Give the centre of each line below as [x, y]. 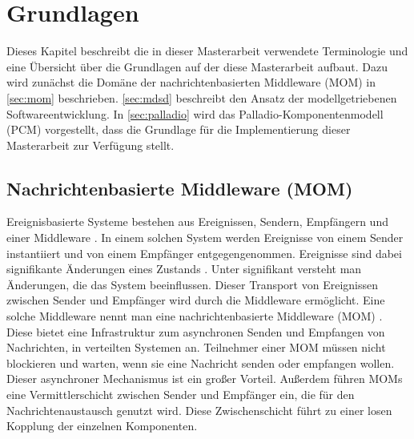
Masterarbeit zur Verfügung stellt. [90, 145]
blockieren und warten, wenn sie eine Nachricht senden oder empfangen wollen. [201, 362]
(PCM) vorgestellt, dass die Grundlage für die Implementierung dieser [179, 129]
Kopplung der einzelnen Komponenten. [102, 426]
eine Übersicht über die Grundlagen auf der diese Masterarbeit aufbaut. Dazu [197, 66]
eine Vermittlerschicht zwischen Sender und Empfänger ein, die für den [181, 395]
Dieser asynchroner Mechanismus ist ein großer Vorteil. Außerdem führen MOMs [205, 379]
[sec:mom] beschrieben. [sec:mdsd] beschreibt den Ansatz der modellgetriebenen [202, 97]
